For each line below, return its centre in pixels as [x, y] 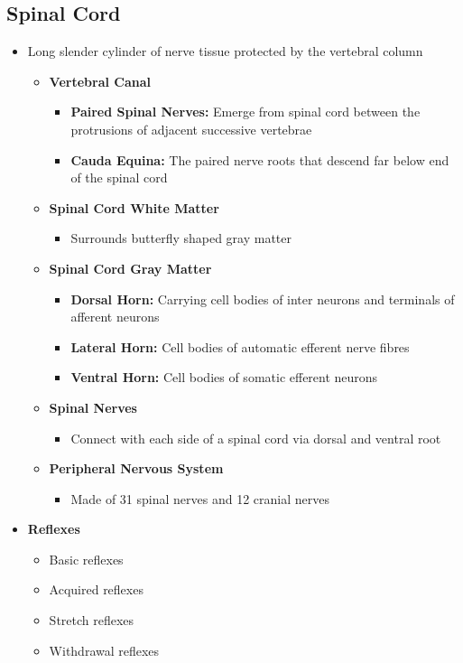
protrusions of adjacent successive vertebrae [191, 129]
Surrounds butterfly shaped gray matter [181, 238]
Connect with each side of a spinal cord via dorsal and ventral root [256, 438]
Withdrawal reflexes [104, 650]
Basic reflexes [86, 559]
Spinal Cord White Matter [134, 207]
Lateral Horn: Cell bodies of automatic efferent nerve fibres [240, 346]
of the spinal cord [119, 177]
